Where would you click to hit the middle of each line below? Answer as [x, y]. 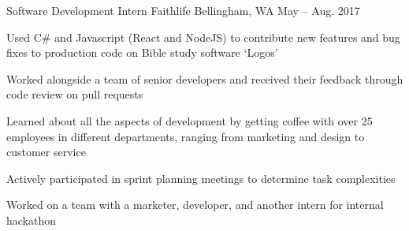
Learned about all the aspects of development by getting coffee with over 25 [190, 120]
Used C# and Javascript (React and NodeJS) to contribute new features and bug [203, 37]
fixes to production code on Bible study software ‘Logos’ [142, 52]
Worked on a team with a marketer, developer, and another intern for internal [195, 205]
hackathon [32, 220]
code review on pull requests [75, 94]
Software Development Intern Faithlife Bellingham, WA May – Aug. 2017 [183, 10]
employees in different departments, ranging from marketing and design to [186, 136]
